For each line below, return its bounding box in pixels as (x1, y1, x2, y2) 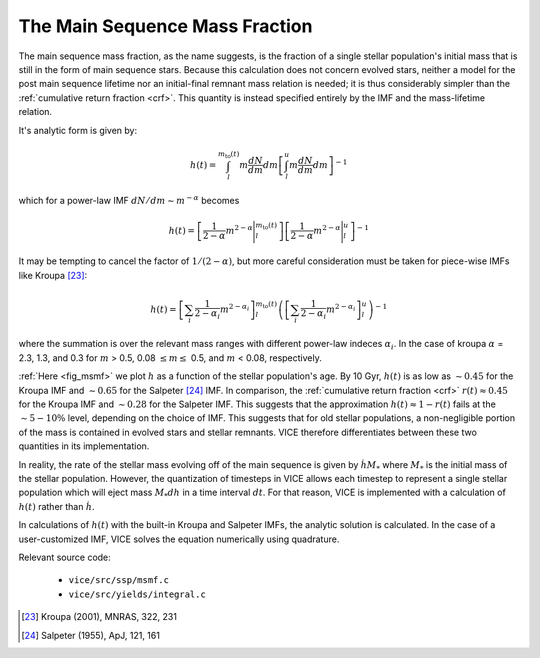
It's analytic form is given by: (18, 124, 138, 136)
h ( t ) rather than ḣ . (18, 500, 95, 512)
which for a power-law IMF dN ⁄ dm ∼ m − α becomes (18, 193, 240, 206)
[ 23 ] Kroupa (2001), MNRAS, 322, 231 (21, 611, 177, 623)
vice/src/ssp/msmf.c (68, 575, 170, 586)
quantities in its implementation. (18, 440, 150, 452)
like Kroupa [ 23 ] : (18, 269, 88, 281)
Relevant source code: (18, 551, 112, 563)
